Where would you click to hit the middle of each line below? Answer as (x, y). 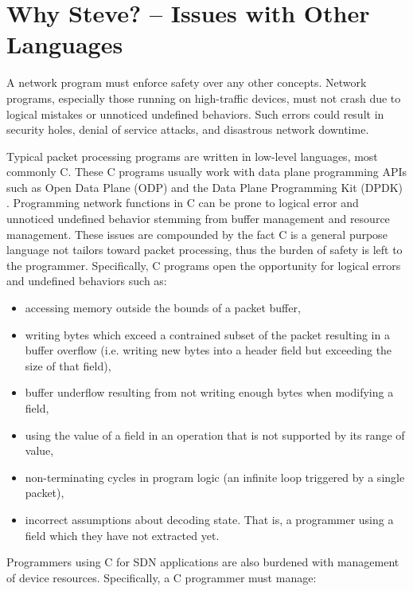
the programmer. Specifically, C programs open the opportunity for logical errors (204, 265)
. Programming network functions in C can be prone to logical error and (183, 203)
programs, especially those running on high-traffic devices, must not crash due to (204, 98)
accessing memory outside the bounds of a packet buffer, (163, 308)
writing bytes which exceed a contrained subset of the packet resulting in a (207, 334)
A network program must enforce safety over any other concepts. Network (187, 82)
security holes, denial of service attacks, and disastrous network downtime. (188, 129)
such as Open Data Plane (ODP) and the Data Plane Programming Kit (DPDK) (205, 187)
